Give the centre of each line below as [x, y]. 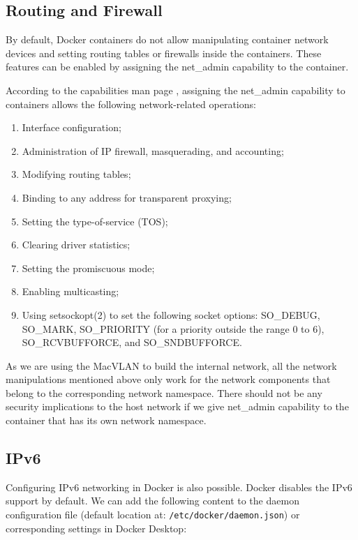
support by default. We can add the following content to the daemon [152, 501]
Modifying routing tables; [76, 174]
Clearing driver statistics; [76, 245]
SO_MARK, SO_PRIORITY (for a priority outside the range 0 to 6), [173, 328]
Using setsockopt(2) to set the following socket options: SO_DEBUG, [171, 314]
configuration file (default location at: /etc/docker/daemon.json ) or [153, 515]
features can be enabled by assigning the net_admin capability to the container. [177, 67]
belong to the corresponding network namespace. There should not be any [164, 392]
